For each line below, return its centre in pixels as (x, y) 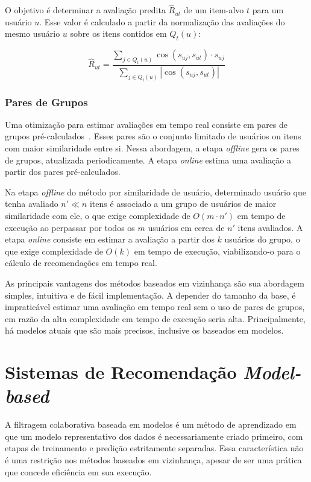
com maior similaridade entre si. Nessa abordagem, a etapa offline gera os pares (152, 147)
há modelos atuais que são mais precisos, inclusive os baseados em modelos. (144, 330)
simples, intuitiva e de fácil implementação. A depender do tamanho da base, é (150, 295)
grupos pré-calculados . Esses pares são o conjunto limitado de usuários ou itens (153, 136)
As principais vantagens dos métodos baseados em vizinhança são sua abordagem (155, 283)
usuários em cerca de (186, 227)
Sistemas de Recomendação (121, 372)
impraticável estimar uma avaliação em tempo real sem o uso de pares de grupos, (155, 307)
